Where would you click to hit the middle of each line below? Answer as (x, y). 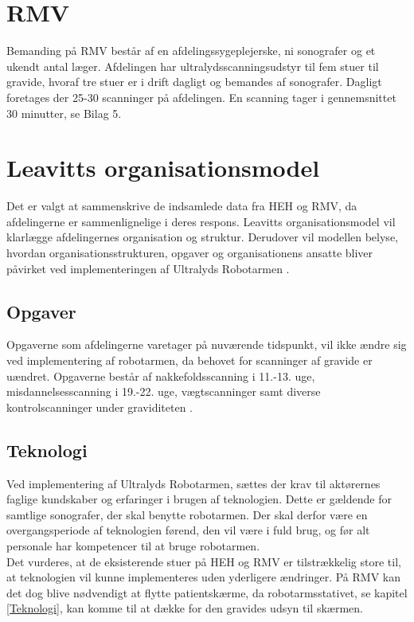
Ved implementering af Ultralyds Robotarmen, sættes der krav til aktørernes (193, 483)
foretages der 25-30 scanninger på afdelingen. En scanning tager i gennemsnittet (201, 97)
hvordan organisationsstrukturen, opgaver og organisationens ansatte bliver (190, 252)
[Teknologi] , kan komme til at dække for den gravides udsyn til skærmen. (185, 608)
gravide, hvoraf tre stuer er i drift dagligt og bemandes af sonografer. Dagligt (194, 82)
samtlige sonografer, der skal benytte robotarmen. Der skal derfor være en (187, 514)
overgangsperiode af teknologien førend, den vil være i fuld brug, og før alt (188, 530)
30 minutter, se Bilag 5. (64, 113)
